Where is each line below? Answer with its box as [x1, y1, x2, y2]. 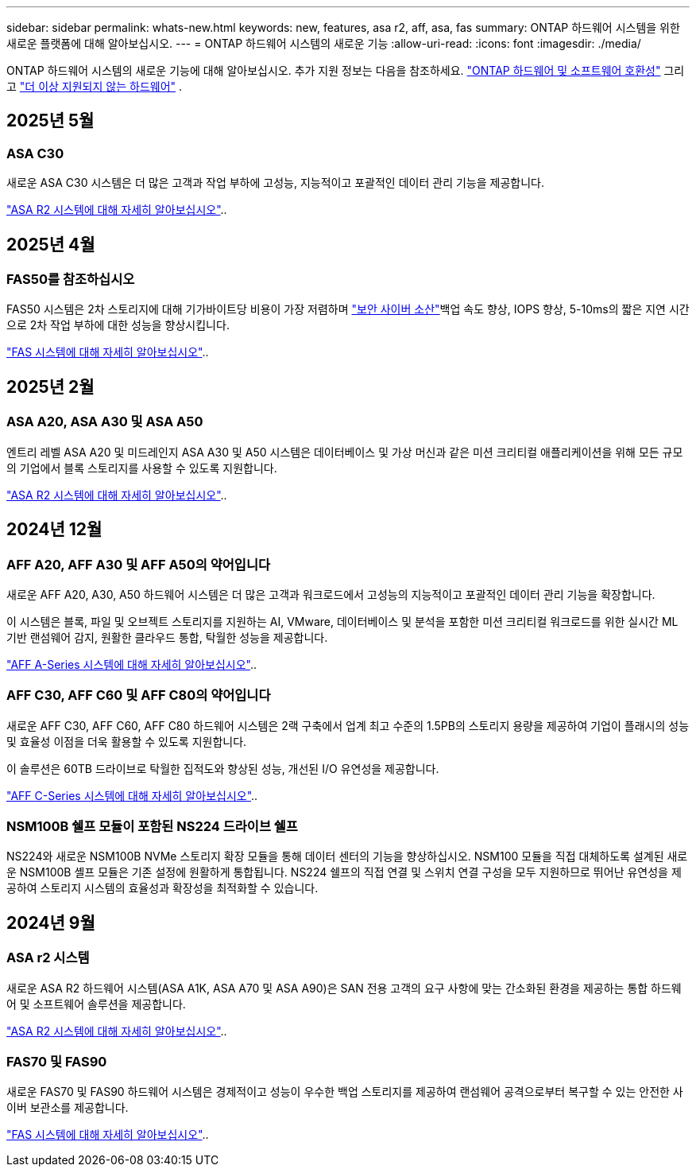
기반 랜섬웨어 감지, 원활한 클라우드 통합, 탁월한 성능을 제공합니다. [6, 630, 328, 644]
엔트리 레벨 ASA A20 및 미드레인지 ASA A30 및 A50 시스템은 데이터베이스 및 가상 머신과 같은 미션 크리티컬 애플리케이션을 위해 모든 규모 [6, 445, 683, 459]
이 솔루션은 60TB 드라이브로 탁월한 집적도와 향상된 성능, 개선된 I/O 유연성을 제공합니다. [6, 761, 439, 775]
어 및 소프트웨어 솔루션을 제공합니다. [6, 996, 186, 1011]
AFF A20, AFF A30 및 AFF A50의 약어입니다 [6, 556, 270, 573]
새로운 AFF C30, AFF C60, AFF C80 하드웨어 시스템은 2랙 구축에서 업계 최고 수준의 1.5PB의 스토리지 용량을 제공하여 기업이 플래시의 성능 [6, 718, 690, 732]
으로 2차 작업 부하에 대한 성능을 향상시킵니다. [6, 318, 230, 332]
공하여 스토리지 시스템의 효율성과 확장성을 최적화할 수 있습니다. [6, 881, 319, 895]
